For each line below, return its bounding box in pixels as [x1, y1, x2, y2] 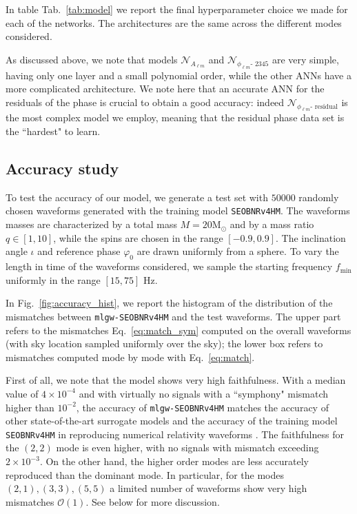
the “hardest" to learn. [6, 124, 101, 138]
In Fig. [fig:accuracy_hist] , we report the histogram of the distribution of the [6, 296, 333, 310]
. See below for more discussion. [85, 494, 220, 508]
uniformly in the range [6, 272, 101, 287]
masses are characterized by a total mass [6, 217, 177, 232]
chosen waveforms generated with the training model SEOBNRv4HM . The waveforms [6, 203, 350, 218]
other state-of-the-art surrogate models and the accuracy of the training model [6, 413, 338, 428]
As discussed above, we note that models [6, 52, 178, 66]
